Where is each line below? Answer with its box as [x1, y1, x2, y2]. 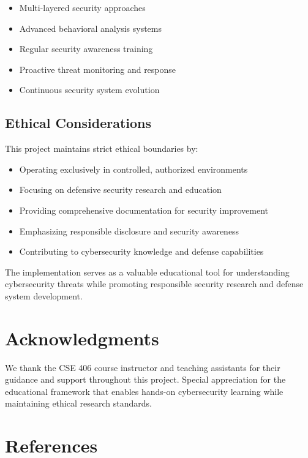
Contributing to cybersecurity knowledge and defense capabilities [19, 245, 264, 258]
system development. [5, 289, 83, 302]
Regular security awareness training [19, 42, 153, 55]
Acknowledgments [5, 325, 159, 350]
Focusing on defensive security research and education [19, 183, 222, 196]
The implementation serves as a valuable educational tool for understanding [5, 265, 290, 278]
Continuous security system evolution [19, 83, 160, 96]
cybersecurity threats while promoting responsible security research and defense [5, 277, 304, 290]
